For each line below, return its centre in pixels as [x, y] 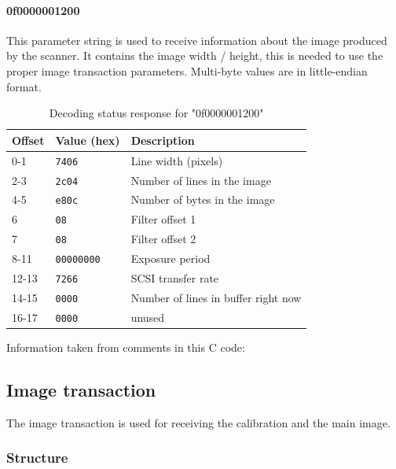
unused [148, 317]
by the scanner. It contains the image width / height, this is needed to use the [195, 55]
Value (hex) [88, 140]
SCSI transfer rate [175, 278]
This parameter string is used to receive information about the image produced [197, 40]
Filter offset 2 [163, 239]
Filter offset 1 [163, 219]
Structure [37, 458]
